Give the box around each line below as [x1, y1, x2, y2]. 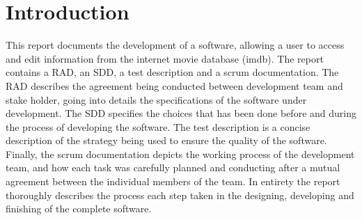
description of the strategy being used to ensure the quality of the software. [6, 133, 327, 148]
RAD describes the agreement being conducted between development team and [6, 78, 343, 93]
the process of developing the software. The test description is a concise [6, 119, 310, 134]
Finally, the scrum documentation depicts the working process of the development [6, 146, 355, 161]
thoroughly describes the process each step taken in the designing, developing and [6, 187, 354, 202]
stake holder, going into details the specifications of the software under [6, 92, 307, 107]
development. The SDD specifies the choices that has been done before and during [6, 106, 356, 120]
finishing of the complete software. [6, 201, 152, 216]
